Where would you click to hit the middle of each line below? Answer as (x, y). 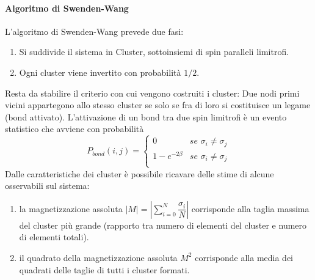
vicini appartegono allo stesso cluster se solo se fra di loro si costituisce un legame (158, 105)
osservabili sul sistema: (47, 186)
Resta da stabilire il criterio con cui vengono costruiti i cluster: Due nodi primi (152, 93)
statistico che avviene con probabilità (74, 129)
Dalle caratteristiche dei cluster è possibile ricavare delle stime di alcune (139, 173)
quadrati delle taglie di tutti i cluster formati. (104, 269)
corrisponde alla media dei (244, 257)
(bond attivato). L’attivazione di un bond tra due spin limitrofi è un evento (146, 116)
